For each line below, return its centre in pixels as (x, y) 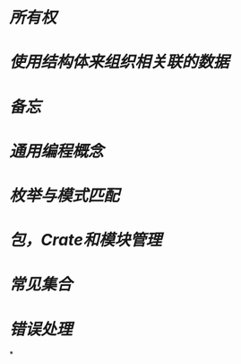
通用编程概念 (57, 151)
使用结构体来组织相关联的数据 (120, 62)
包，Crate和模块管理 (86, 240)
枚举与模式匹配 (65, 195)
